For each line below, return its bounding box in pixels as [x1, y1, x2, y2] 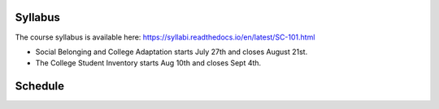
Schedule [15, 79, 65, 93]
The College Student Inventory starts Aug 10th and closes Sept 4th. [35, 58, 262, 68]
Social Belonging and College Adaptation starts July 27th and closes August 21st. [35, 47, 308, 57]
